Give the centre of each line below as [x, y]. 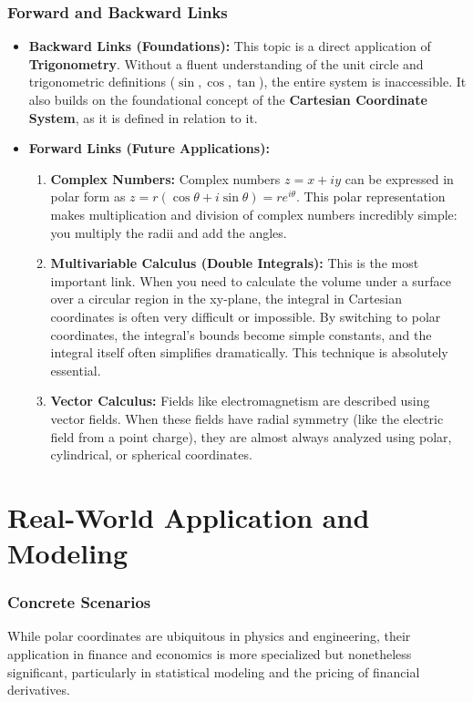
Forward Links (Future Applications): [149, 148]
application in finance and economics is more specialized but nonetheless [210, 654]
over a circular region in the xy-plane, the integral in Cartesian [226, 299]
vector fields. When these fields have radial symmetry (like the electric [247, 418]
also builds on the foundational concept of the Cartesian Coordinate [228, 99]
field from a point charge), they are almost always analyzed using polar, [251, 436]
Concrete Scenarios [79, 602]
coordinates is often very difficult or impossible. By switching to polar [246, 316]
